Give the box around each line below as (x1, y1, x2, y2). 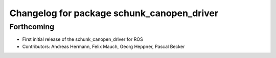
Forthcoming (9, 22, 55, 31)
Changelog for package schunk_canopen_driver (9, 8, 219, 19)
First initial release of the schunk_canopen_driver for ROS (22, 36, 143, 42)
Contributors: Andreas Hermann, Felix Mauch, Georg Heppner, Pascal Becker (22, 43, 185, 49)
